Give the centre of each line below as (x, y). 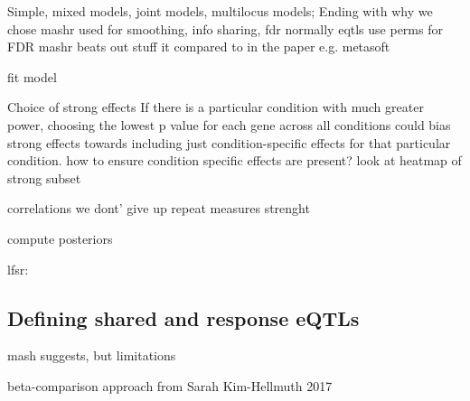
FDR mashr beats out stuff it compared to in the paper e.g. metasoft (199, 47)
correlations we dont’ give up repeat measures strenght (159, 208)
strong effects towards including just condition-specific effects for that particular (229, 142)
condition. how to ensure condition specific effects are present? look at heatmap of (235, 160)
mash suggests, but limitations (92, 355)
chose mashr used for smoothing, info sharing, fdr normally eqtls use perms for (225, 28)
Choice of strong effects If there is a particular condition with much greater (216, 107)
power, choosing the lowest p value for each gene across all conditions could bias (229, 124)
